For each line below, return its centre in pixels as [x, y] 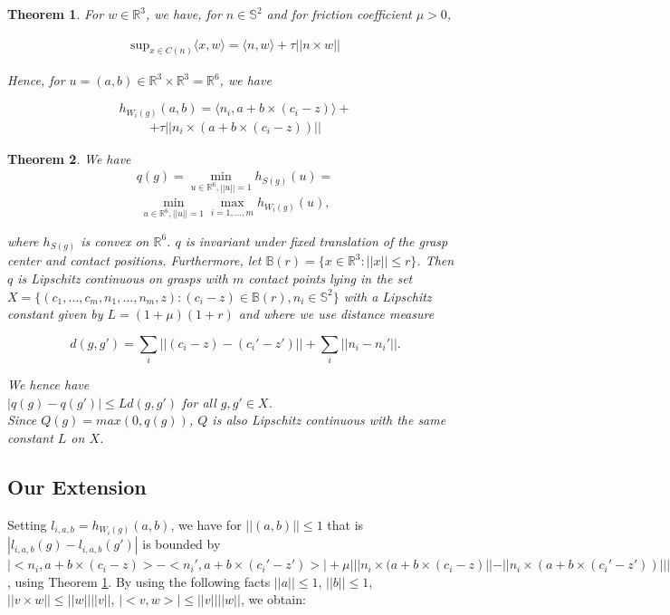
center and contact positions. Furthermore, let [134, 260]
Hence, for [36, 80]
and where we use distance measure [336, 314]
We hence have [48, 384]
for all [199, 402]
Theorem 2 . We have [69, 158]
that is [345, 524]
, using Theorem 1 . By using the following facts [139, 581]
